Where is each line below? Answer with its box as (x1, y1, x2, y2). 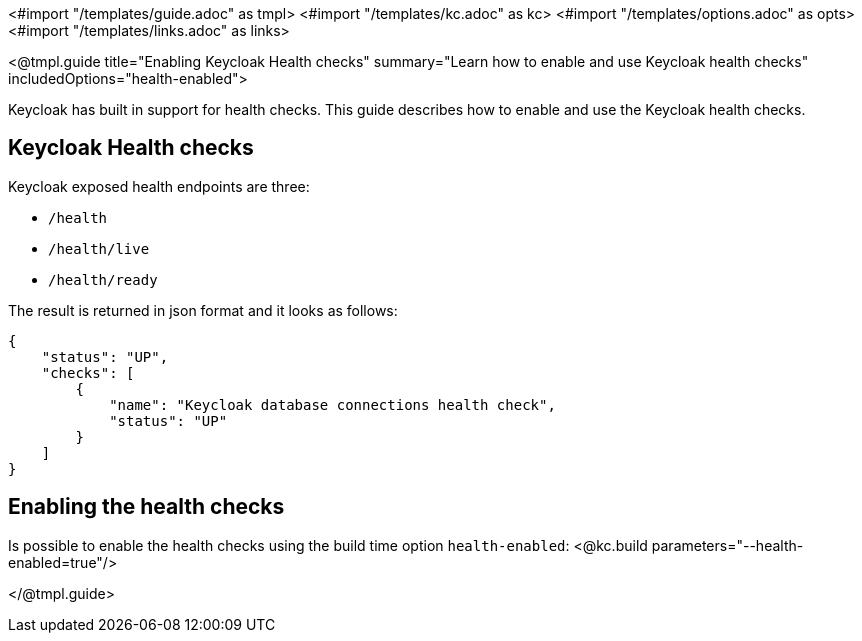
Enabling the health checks (8, 494, 285, 520)
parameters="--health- (651, 536, 804, 554)
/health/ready (48, 271, 158, 288)
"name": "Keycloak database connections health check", (109, 396, 556, 413)
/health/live (48, 240, 150, 257)
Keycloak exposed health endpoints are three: (8, 177, 310, 195)
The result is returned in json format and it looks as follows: (8, 301, 398, 319)
